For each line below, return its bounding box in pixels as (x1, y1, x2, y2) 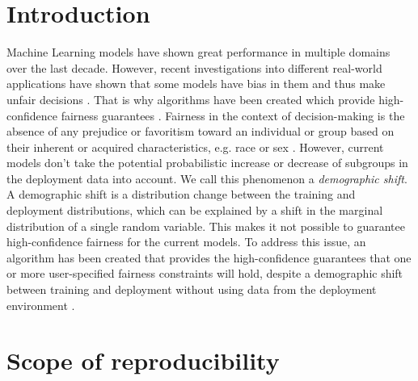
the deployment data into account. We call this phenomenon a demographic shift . (6, 170, 407, 186)
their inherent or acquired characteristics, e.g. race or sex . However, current (6, 138, 384, 155)
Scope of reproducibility (6, 344, 280, 377)
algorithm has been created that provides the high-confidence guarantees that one (6, 249, 412, 266)
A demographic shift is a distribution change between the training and (6, 186, 356, 203)
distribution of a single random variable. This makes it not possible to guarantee (6, 217, 405, 234)
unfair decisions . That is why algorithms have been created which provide (6, 90, 375, 107)
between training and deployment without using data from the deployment (6, 281, 377, 298)
